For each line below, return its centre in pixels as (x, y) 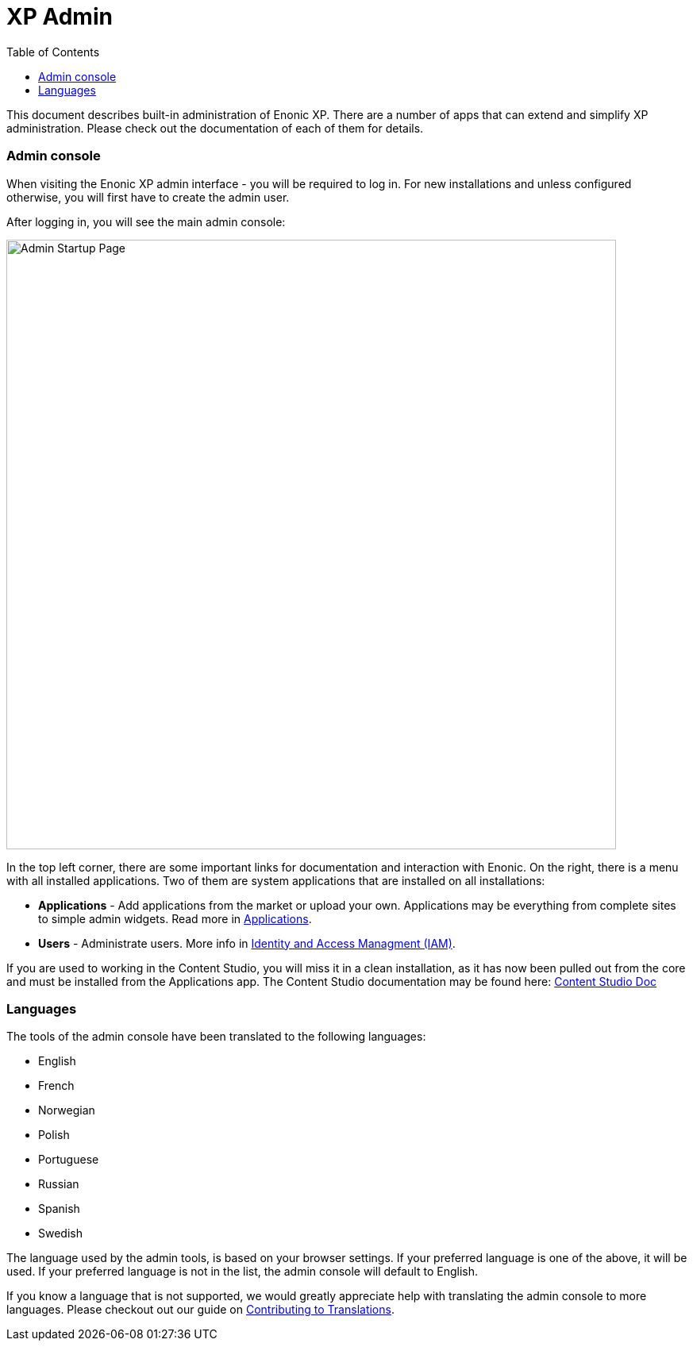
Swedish (60, 1233)
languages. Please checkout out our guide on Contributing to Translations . (200, 1310)
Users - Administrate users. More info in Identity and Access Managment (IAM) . (247, 943)
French (56, 1086)
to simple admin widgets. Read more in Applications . (175, 918)
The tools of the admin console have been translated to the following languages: (216, 1037)
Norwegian (67, 1110)
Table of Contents (53, 52)
